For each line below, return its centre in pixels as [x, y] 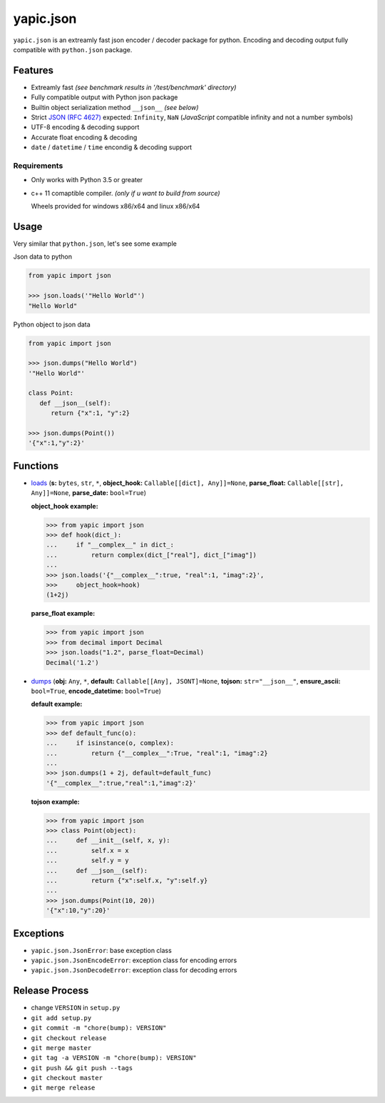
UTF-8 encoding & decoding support [85, 127]
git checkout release [69, 1038]
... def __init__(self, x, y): [108, 840]
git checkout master [67, 1078]
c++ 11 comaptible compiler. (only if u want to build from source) [125, 193]
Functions [36, 465]
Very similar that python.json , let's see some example [95, 244]
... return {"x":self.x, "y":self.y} [127, 880]
